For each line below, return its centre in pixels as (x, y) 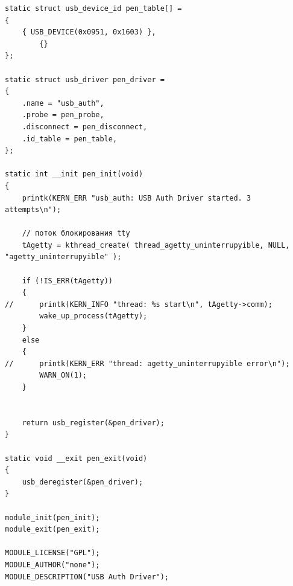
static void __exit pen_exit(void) (76, 458)
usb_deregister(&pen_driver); (83, 482)
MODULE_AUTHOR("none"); (52, 565)
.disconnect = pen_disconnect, (85, 127)
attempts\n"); (33, 210)
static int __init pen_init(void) (74, 174)
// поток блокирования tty (76, 233)
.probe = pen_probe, (63, 115)
